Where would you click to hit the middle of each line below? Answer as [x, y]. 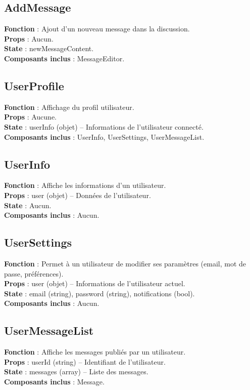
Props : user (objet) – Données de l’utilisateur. [78, 195]
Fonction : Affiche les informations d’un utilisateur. [85, 185]
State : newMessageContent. [49, 48]
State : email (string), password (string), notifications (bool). [99, 293]
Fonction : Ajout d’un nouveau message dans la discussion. [97, 29]
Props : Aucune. [30, 117]
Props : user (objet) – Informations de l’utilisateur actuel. [95, 283]
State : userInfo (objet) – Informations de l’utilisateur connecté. [104, 126]
